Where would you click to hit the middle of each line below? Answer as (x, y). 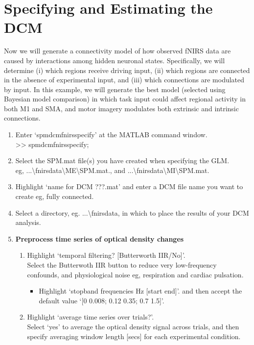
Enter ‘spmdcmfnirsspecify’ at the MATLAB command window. (111, 135)
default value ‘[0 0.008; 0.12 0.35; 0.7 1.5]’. (102, 300)
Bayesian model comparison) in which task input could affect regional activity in (125, 99)
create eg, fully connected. (55, 196)
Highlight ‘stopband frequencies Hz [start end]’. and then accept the (140, 291)
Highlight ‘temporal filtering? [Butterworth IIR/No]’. (106, 255)
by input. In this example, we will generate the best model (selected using (115, 89)
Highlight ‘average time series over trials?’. (91, 317)
